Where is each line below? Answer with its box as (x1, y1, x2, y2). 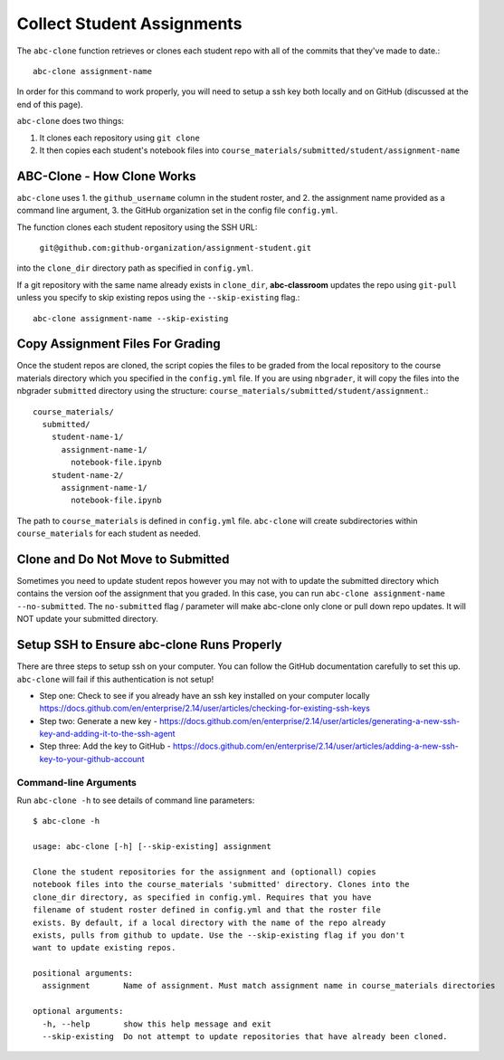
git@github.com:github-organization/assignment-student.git (39, 243, 312, 253)
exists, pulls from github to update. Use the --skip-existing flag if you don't (33, 930, 405, 941)
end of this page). (16, 99, 83, 110)
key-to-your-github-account (39, 753, 145, 764)
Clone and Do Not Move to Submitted (16, 551, 230, 567)
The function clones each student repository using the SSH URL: (16, 222, 258, 233)
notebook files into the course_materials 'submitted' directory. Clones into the (33, 879, 410, 890)
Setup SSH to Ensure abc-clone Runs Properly (16, 637, 282, 653)
